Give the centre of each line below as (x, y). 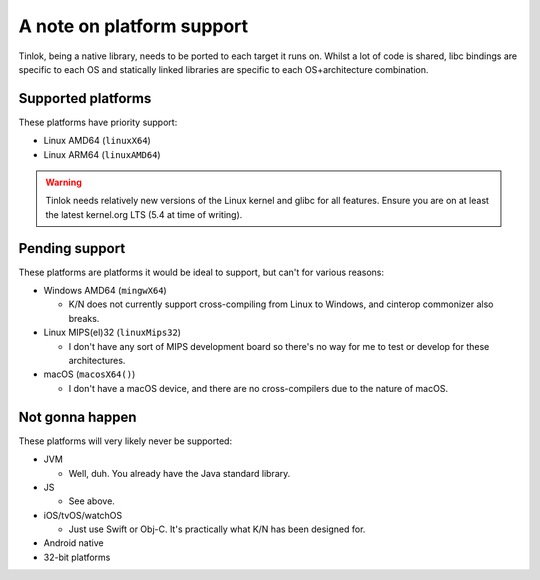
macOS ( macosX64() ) (89, 374)
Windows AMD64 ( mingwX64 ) (105, 291)
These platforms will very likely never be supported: (125, 441)
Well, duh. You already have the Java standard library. (179, 473)
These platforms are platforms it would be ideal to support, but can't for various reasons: (201, 272)
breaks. (84, 318)
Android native (73, 543)
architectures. (97, 361)
